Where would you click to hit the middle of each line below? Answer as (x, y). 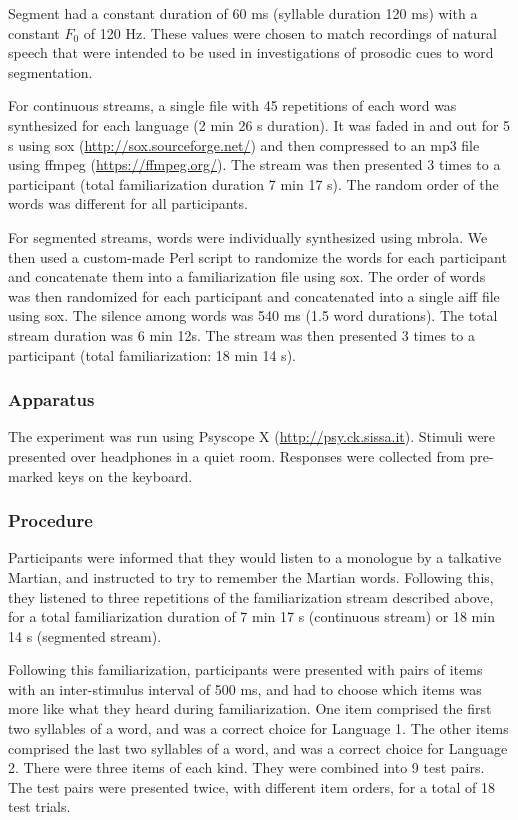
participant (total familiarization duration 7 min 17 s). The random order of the (253, 183)
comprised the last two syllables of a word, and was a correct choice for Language (258, 747)
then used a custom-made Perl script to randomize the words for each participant (257, 256)
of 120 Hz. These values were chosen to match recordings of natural (290, 32)
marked (31, 475)
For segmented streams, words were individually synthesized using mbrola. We (248, 236)
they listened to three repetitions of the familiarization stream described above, (251, 596)
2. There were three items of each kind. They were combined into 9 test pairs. (246, 767)
